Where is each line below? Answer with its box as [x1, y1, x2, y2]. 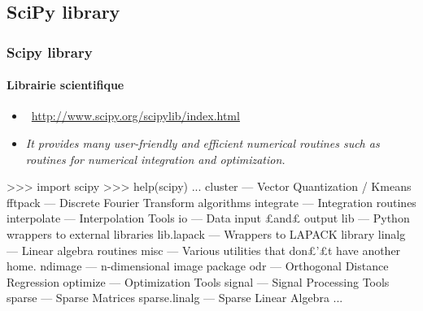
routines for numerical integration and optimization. [25, 150, 286, 167]
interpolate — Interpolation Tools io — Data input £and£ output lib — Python [7, 209, 410, 227]
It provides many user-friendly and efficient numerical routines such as [25, 135, 380, 152]
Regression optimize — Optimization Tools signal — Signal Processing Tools [7, 273, 390, 290]
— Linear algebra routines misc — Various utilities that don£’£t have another [7, 241, 401, 258]
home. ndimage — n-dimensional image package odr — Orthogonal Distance [7, 257, 389, 274]
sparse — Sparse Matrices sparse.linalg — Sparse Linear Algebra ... [7, 289, 343, 306]
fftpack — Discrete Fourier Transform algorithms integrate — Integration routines [7, 193, 416, 210]
